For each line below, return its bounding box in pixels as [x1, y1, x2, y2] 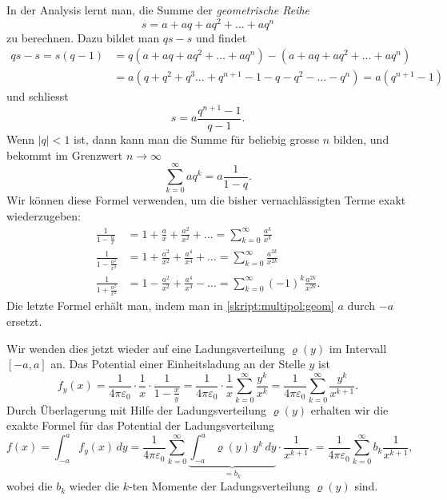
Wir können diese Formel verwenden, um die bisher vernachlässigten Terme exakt [6, 192, 406, 208]
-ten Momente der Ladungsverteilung [129, 478, 310, 494]
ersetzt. [6, 313, 42, 330]
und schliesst [6, 88, 69, 105]
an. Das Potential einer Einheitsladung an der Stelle [50, 355, 305, 372]
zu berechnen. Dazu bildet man [6, 29, 160, 46]
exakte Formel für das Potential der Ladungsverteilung [6, 417, 274, 434]
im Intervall [329, 339, 387, 356]
